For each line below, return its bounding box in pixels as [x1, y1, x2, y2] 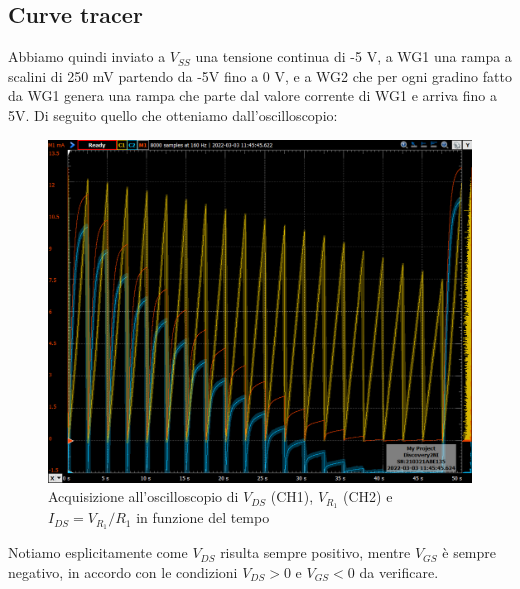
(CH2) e [342, 486, 393, 507]
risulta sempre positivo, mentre [220, 542, 411, 563]
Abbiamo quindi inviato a [8, 46, 166, 67]
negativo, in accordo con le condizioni [8, 561, 238, 582]
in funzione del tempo [136, 507, 270, 528]
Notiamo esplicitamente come [8, 542, 188, 563]
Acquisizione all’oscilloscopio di [48, 486, 239, 507]
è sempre [442, 542, 497, 563]
